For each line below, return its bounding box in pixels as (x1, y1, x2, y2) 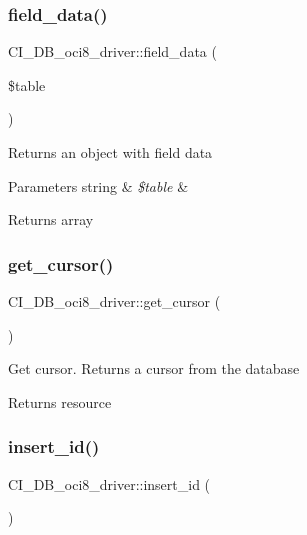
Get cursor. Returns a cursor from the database (8, 358, 300, 379)
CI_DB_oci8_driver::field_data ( (8, 41, 217, 62)
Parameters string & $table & (8, 175, 189, 196)
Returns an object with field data (8, 142, 213, 162)
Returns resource (8, 391, 112, 412)
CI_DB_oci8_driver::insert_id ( (8, 473, 211, 494)
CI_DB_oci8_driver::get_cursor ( (8, 291, 221, 311)
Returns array (8, 209, 94, 230)
